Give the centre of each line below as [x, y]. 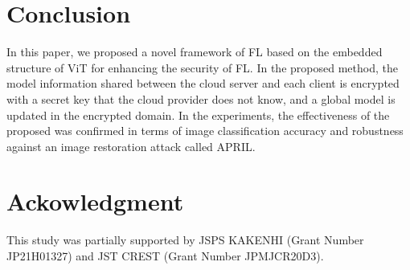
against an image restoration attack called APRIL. [131, 146]
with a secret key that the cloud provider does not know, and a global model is [201, 98]
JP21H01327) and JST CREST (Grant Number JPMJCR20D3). [165, 256]
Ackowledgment [95, 201]
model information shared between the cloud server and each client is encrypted [203, 83]
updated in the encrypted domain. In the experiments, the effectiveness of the [198, 115]
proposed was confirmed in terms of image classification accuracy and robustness [205, 131]
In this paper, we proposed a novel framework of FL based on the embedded [195, 52]
